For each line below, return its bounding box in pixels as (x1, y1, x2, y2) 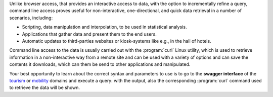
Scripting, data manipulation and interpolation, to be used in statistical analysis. (22, 24, 187, 30)
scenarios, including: (9, 15, 53, 21)
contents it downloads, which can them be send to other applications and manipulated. (9, 61, 191, 67)
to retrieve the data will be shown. (9, 84, 80, 90)
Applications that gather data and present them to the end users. (22, 31, 157, 37)
